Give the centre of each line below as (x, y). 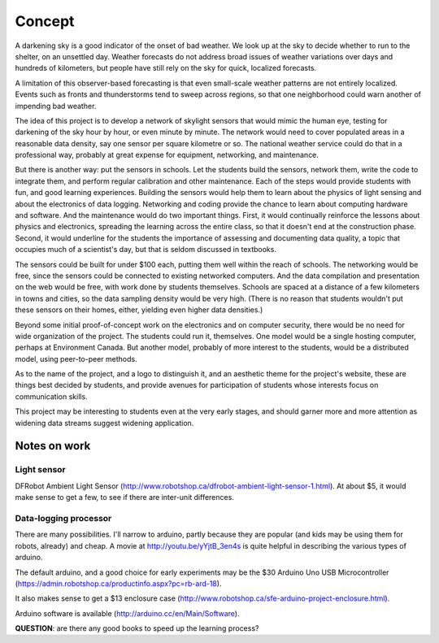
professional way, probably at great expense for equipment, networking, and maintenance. (167, 155)
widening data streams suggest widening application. (104, 423)
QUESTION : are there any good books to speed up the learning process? (137, 628)
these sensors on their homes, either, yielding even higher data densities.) (139, 310)
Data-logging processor (63, 518)
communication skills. (52, 396)
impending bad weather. (56, 106)
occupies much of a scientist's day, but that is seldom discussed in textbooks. (146, 250)
